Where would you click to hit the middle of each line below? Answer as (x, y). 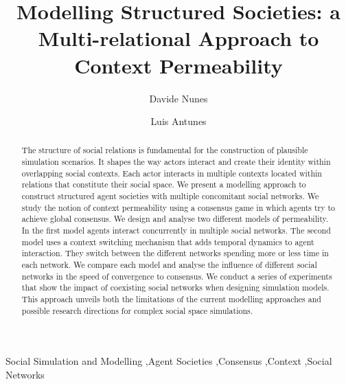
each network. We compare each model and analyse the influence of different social (169, 265)
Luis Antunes (178, 121)
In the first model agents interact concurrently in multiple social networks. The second (176, 230)
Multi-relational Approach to (178, 38)
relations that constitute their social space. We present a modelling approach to (164, 184)
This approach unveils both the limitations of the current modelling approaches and (171, 299)
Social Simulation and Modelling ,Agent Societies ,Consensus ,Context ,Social (169, 361)
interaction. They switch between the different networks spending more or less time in (175, 253)
